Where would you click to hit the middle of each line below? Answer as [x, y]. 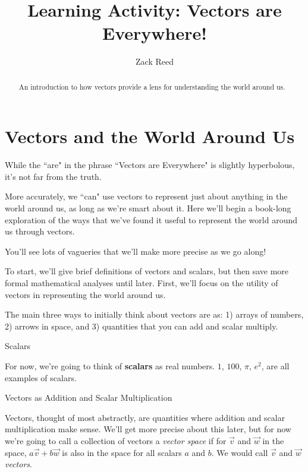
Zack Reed [155, 61]
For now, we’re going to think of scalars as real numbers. [110, 366]
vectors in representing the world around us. [85, 294]
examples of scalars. [41, 377]
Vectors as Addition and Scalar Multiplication [89, 397]
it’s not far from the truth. [53, 176]
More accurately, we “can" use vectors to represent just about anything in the [146, 196]
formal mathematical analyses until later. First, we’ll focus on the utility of [142, 283]
